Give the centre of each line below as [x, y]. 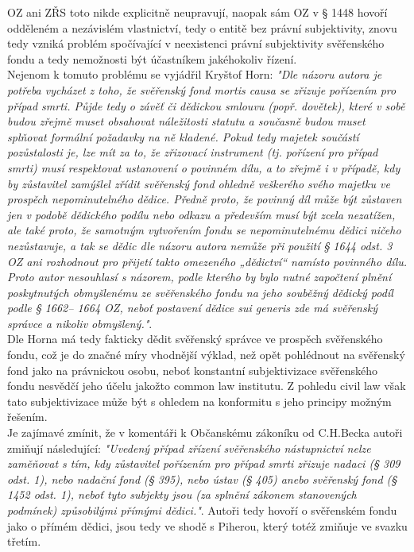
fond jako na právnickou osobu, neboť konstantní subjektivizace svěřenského [193, 370]
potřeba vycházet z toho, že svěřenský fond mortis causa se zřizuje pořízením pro [202, 89]
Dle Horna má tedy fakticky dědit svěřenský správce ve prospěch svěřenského [195, 339]
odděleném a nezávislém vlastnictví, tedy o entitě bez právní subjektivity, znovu [202, 27]
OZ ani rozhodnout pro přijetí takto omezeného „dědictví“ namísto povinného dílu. [207, 261]
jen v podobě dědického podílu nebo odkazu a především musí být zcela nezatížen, [201, 214]
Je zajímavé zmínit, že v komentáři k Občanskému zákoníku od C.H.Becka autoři [205, 432]
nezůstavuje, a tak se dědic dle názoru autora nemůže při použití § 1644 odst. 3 [200, 245]
